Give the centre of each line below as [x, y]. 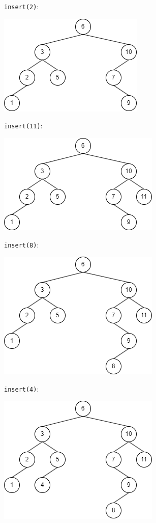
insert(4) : [22, 388]
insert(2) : [22, 6]
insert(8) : [22, 244]
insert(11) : [23, 126]
